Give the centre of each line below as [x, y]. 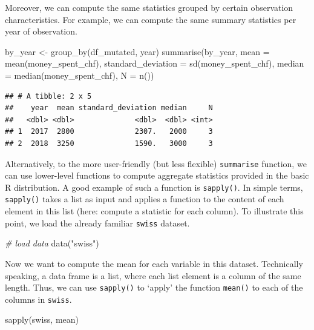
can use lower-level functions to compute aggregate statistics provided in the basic [157, 175]
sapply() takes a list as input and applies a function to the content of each [145, 199]
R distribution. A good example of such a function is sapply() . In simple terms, [154, 187]
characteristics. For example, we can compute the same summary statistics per [151, 19]
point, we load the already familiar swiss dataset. [97, 223]
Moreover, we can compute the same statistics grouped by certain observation [149, 7]
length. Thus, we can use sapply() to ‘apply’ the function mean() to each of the [154, 287]
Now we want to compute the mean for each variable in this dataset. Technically [154, 263]
